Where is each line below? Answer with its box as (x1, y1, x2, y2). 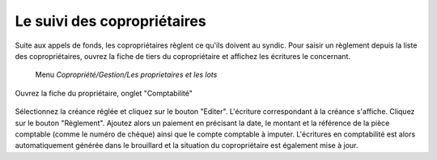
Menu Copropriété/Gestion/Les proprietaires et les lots (35, 69, 218, 80)
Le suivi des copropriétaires (15, 12, 206, 30)
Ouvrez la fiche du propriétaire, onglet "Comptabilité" (15, 88, 193, 98)
